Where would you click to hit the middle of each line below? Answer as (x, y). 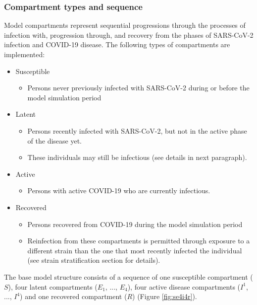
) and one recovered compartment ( (74, 296)
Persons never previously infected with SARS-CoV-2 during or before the (138, 88)
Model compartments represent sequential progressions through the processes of (125, 25)
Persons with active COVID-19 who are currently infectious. (119, 191)
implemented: (25, 54)
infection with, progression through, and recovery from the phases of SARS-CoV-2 (129, 35)
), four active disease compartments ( (184, 286)
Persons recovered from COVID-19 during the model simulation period (135, 224)
